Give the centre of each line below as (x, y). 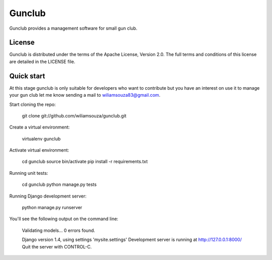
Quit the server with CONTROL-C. (57, 246)
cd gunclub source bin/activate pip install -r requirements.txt (85, 162)
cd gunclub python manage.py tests (59, 184)
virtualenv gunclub (41, 139)
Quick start (27, 76)
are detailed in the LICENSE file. (42, 61)
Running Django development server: (48, 196)
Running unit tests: (29, 173)
